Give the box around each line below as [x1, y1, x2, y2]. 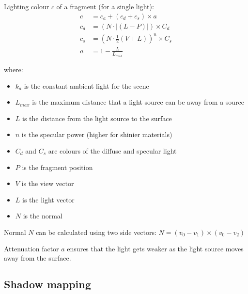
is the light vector [22, 194, 75, 204]
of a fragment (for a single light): [56, 1, 154, 11]
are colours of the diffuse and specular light [48, 145, 177, 155]
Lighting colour [4, 1, 49, 11]
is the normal [23, 211, 62, 221]
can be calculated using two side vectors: [36, 227, 156, 237]
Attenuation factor [4, 243, 59, 253]
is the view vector [21, 178, 74, 188]
